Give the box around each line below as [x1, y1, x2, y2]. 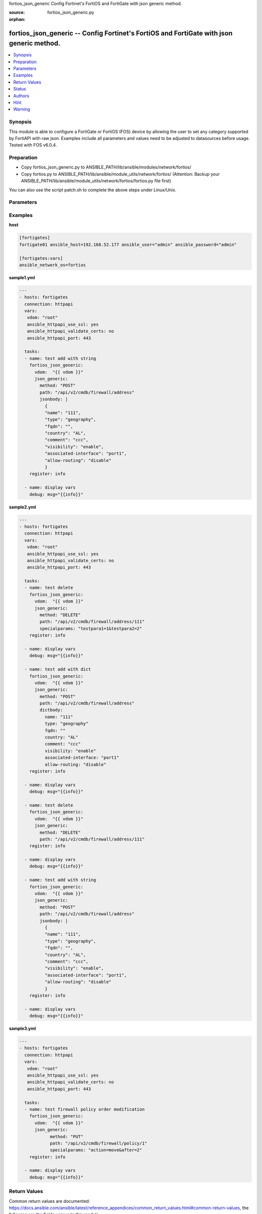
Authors [13, 93, 29, 99]
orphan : [9, 16, 26, 22]
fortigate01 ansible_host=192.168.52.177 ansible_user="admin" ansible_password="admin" [19, 242, 237, 247]
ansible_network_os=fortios [19, 262, 86, 268]
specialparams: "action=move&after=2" [49, 1147, 143, 1153]
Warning [13, 106, 30, 112]
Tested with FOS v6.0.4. [9, 142, 57, 148]
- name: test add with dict [24, 667, 91, 672]
